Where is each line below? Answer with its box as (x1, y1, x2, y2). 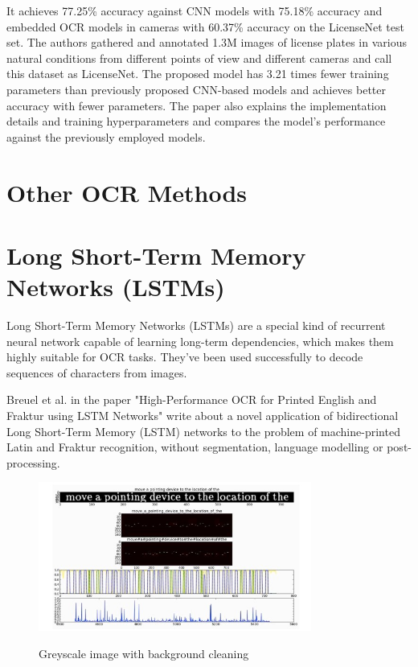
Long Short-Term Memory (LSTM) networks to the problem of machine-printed (6, 422, 400, 439)
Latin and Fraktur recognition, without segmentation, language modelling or (6, 438, 383, 455)
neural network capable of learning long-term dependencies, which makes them (6, 332, 394, 349)
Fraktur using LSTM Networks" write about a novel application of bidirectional (6, 407, 399, 423)
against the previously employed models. (6, 128, 206, 145)
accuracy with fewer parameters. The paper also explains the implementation (6, 97, 387, 113)
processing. (6, 454, 60, 471)
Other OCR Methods (6, 175, 248, 208)
